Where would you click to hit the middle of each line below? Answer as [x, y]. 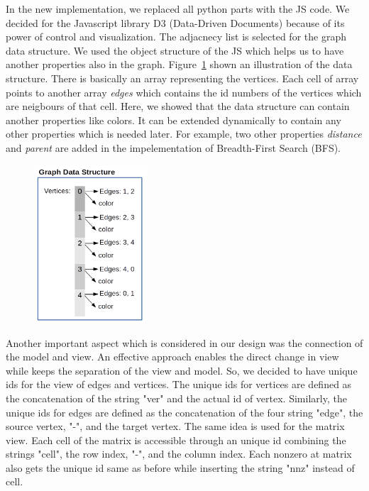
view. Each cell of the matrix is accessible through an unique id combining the [176, 440]
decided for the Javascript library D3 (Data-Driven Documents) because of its [175, 22]
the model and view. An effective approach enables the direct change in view [172, 357]
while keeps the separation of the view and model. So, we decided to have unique [182, 370]
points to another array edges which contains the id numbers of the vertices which [184, 92]
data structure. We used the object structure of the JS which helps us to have [175, 50]
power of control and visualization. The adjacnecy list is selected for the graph [176, 37]
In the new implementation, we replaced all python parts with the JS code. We [178, 9]
